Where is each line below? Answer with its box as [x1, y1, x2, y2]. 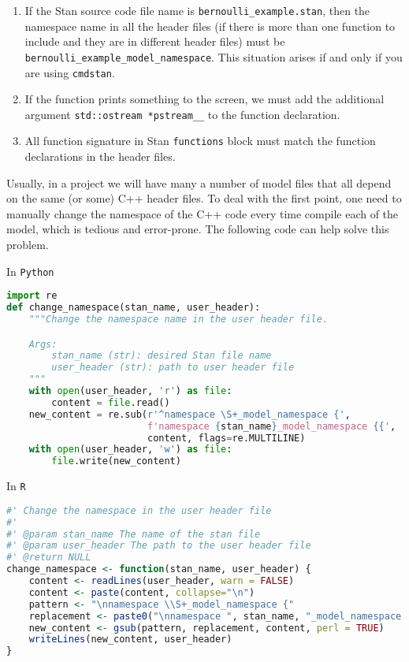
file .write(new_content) [51, 456, 181, 467]
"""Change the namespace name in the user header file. [28, 314, 329, 325]
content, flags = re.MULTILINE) [147, 432, 306, 444]
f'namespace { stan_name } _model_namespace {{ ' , [147, 420, 396, 432]
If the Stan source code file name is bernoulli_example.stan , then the [24, 2, 370, 18]
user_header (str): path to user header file [51, 362, 295, 374]
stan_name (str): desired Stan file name [51, 350, 272, 362]
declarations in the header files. [24, 148, 176, 165]
